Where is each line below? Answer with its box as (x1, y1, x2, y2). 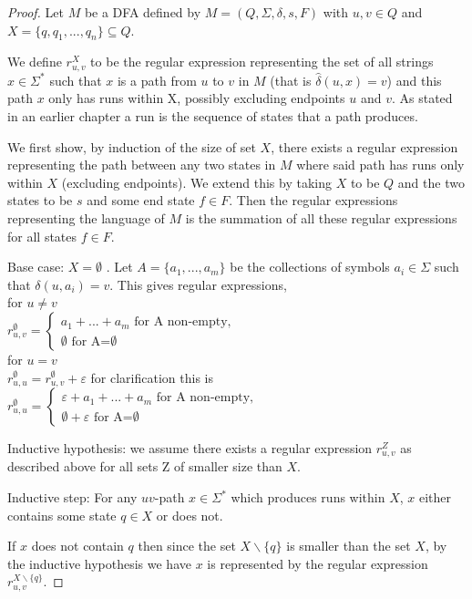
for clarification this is (90, 367, 213, 387)
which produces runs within (231, 488, 385, 507)
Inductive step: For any (7, 488, 138, 507)
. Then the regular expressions (229, 191, 398, 210)
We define (7, 52, 62, 71)
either (419, 488, 452, 507)
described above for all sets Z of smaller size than (7, 457, 282, 476)
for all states (7, 226, 77, 245)
